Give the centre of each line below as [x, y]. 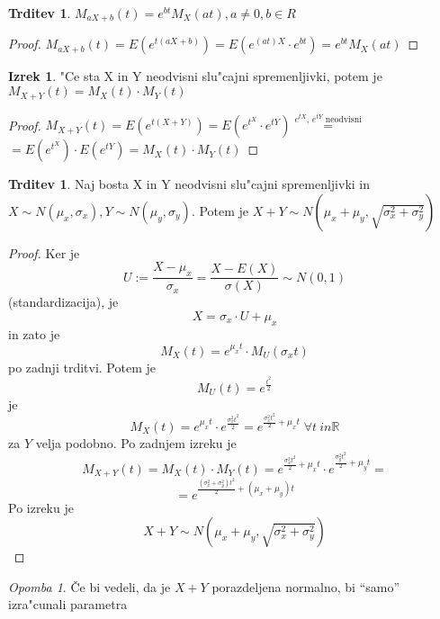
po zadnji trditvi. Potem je [82, 367]
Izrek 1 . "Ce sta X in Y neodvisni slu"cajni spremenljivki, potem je [195, 76]
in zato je [34, 333]
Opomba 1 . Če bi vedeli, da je [90, 586]
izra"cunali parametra [68, 604]
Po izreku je [41, 507]
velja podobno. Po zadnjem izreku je [136, 442]
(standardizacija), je [63, 302]
